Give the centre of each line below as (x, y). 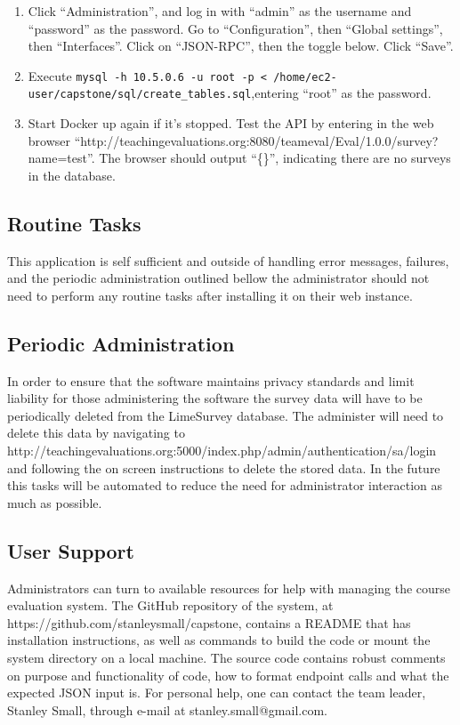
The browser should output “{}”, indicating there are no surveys (275, 158)
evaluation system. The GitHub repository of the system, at (170, 605)
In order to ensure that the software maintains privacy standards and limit (211, 380)
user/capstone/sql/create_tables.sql (140, 95)
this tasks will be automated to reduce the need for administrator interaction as (225, 485)
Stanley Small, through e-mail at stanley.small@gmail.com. (167, 709)
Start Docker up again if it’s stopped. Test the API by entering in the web (231, 123)
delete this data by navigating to (96, 433)
